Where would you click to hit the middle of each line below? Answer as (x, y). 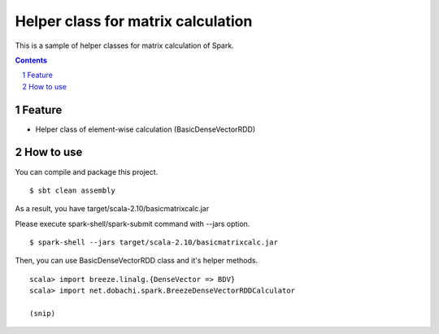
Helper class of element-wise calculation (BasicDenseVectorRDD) (146, 129)
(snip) (43, 314)
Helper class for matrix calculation (134, 21)
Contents (31, 60)
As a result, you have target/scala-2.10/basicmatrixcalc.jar (112, 209)
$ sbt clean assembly (72, 190)
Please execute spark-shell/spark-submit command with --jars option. (133, 223)
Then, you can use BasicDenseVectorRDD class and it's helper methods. (137, 261)
